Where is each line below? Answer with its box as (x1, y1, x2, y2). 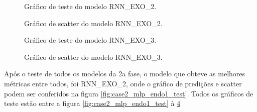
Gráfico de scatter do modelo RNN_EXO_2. (24, 18, 163, 28)
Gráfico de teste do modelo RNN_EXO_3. (24, 35, 157, 45)
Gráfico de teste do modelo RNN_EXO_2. (24, 1, 157, 11)
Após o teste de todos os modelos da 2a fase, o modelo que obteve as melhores (4, 68, 245, 79)
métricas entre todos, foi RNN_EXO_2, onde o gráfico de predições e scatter (4, 78, 242, 88)
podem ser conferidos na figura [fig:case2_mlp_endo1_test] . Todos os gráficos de (4, 88, 253, 98)
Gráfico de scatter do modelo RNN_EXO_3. (24, 51, 163, 62)
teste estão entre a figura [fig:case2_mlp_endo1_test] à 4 (4, 98, 181, 108)
